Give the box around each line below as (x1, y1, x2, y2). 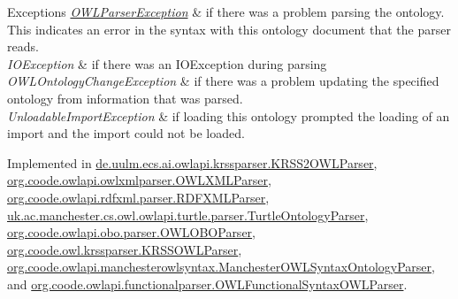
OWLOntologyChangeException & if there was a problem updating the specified (7, 72, 439, 90)
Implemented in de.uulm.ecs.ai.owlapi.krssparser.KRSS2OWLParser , (7, 153, 378, 172)
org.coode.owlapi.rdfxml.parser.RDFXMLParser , (7, 188, 270, 206)
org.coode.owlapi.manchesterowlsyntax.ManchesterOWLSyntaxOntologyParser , (7, 257, 435, 276)
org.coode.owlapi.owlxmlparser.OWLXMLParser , (7, 171, 271, 189)
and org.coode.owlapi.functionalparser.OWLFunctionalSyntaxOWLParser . (7, 274, 408, 293)
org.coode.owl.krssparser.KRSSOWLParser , (7, 240, 242, 258)
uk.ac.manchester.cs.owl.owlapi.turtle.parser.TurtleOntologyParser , (7, 205, 369, 224)
